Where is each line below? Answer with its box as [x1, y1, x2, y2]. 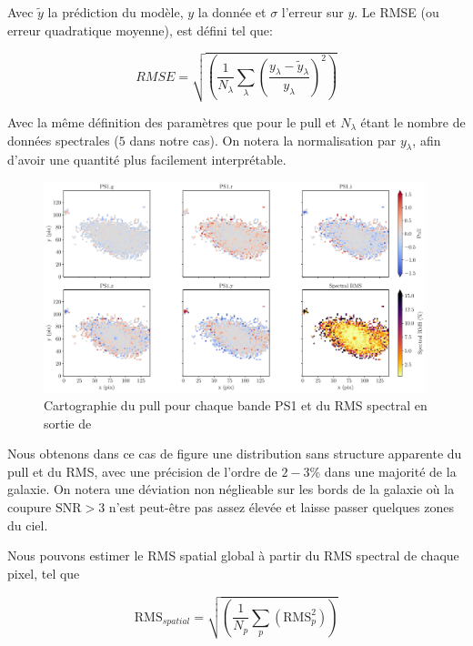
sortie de [44, 413, 92, 432]
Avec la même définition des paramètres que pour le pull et [7, 112, 337, 131]
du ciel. [7, 515, 48, 534]
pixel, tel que [7, 563, 80, 582]
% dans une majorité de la [309, 461, 457, 480]
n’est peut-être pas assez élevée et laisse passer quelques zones [108, 498, 454, 517]
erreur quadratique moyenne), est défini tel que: [7, 20, 273, 39]
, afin [412, 130, 441, 149]
